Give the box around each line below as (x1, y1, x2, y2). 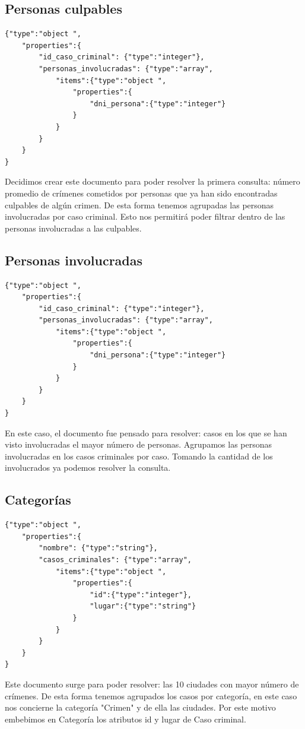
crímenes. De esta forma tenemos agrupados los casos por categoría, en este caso (5, 689, 297, 702)
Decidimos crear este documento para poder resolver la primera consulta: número (5, 175, 300, 188)
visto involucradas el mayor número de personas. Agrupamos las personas (5, 438, 272, 451)
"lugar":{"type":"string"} (90, 602, 196, 611)
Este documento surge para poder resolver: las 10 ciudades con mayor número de (5, 677, 299, 690)
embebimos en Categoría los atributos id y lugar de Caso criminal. (5, 712, 246, 725)
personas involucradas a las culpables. (5, 221, 142, 234)
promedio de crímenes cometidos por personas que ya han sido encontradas (5, 186, 278, 199)
